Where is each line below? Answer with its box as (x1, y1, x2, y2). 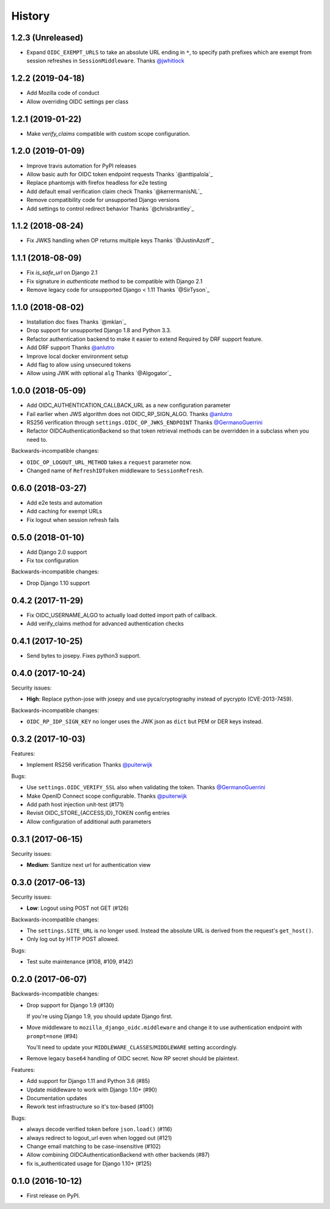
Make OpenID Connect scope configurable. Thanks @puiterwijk (26, 792, 188, 800)
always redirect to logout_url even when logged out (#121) (26, 1134, 172, 1141)
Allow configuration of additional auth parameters (26, 817, 152, 825)
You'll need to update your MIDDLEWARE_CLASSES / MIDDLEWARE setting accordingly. (26, 1044, 238, 1051)
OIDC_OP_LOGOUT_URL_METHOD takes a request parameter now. (26, 458, 192, 466)
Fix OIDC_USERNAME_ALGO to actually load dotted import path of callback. (26, 611, 217, 619)
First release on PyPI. (26, 1192, 81, 1199)
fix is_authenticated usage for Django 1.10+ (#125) (26, 1159, 152, 1167)
